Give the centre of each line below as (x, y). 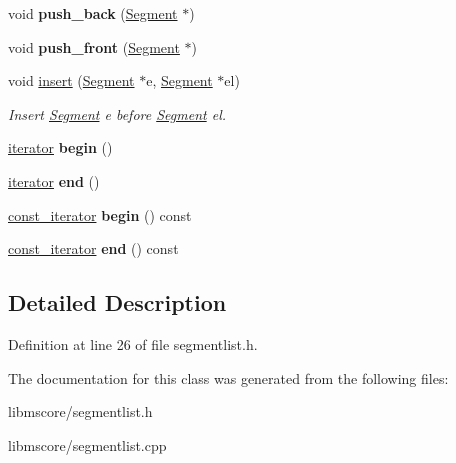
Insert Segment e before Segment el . (117, 113)
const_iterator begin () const (100, 214)
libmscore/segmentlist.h (80, 411)
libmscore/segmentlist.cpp (87, 444)
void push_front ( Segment (94, 46)
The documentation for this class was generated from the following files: (228, 377)
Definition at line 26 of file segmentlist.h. (133, 343)
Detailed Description (117, 302)
